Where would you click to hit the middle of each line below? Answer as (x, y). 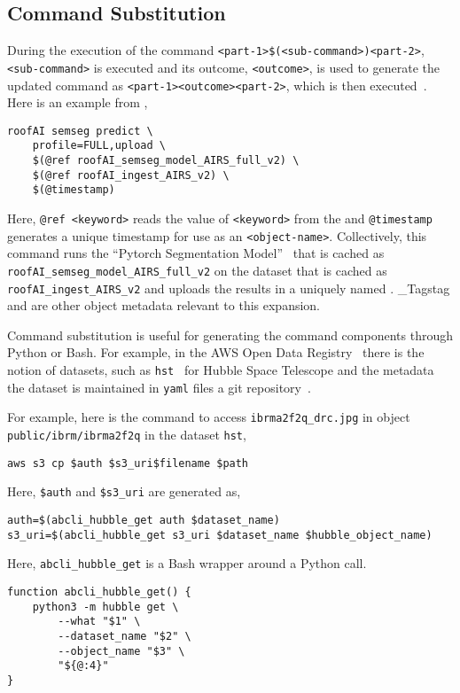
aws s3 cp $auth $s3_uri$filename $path (128, 463)
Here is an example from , (78, 102)
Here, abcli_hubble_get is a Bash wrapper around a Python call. (187, 563)
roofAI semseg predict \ (80, 131)
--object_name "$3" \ (121, 651)
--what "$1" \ (99, 622)
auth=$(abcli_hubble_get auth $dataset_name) (144, 520)
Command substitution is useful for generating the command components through (230, 335)
